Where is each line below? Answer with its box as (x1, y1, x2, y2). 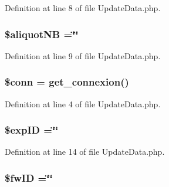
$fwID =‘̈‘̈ (5, 170, 53, 185)
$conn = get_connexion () (5, 74, 129, 89)
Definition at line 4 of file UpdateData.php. (5, 97, 161, 110)
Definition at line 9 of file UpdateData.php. (5, 49, 161, 62)
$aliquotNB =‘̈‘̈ (5, 26, 79, 41)
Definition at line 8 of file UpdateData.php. (5, 2, 161, 13)
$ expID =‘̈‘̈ (5, 123, 59, 137)
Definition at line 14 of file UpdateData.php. (5, 145, 165, 158)
